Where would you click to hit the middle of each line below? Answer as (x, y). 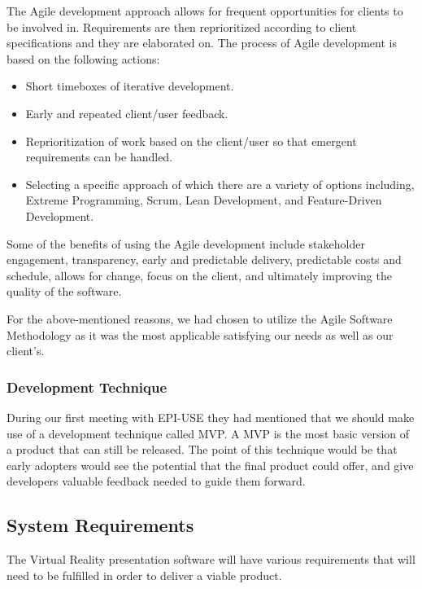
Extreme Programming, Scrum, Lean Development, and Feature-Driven (204, 200)
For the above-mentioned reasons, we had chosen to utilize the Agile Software (200, 318)
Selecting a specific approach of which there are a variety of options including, (220, 184)
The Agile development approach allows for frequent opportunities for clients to (205, 11)
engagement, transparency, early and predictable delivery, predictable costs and (204, 259)
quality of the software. (64, 291)
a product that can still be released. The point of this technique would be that (202, 449)
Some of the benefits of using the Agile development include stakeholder (186, 243)
